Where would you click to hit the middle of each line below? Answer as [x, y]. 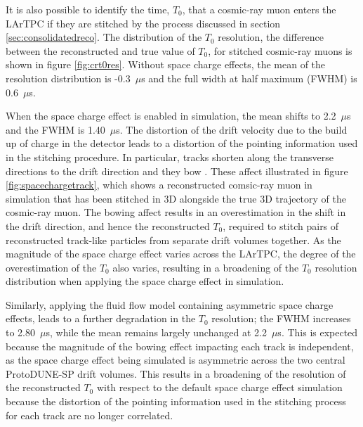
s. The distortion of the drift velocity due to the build [232, 129]
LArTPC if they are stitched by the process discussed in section [143, 23]
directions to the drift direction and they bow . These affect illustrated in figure [177, 171]
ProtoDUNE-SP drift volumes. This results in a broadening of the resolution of [176, 373]
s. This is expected [318, 332]
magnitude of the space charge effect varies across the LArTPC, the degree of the [181, 254]
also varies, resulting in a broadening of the [206, 267]
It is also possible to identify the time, [88, 9]
